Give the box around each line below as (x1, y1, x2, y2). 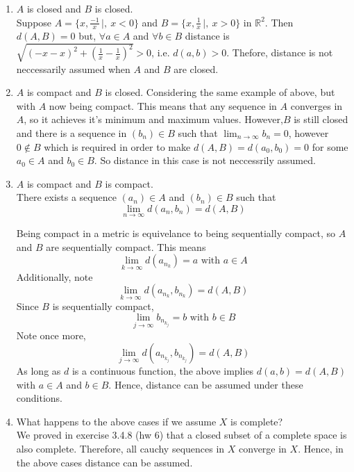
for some (312, 139, 348, 154)
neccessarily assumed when (16, 61, 130, 76)
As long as (16, 363, 61, 377)
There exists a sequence (16, 190, 117, 204)
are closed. (174, 61, 219, 76)
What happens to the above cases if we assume (16, 414, 217, 428)
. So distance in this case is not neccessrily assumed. (94, 153, 316, 168)
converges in (290, 98, 343, 113)
